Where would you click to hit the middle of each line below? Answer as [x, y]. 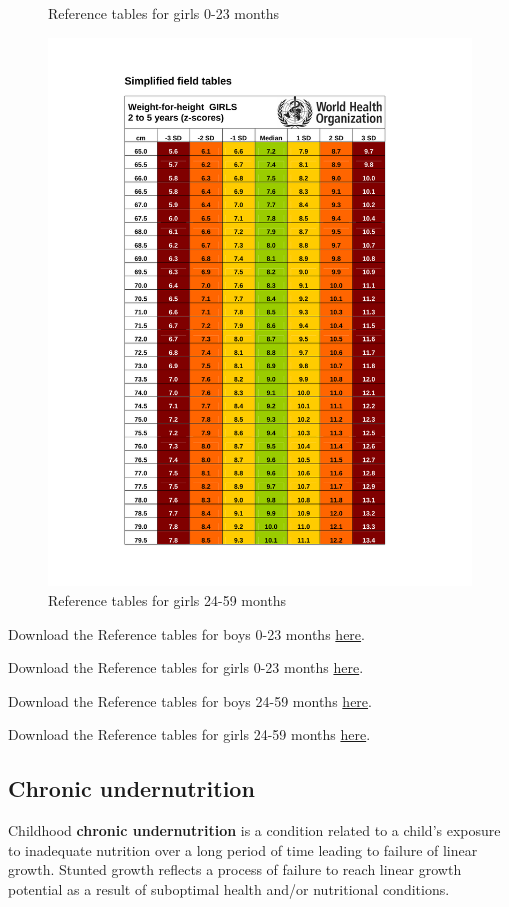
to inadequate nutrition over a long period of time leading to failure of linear [243, 849]
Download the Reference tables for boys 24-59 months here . [190, 700]
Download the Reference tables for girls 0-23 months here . [186, 667]
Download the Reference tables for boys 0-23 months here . [186, 633]
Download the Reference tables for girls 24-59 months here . [189, 734]
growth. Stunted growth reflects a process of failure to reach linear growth [235, 869]
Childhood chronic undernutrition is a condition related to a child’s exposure [254, 830]
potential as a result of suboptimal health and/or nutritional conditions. [229, 889]
